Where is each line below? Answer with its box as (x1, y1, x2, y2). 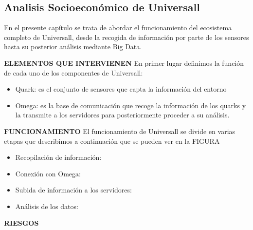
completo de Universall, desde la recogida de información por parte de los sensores (4, 32, 249, 42)
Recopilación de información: (15, 152, 102, 162)
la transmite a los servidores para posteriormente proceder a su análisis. (15, 110, 230, 120)
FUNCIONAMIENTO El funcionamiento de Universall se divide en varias (4, 126, 235, 136)
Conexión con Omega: (15, 168, 81, 178)
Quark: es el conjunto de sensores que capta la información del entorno (15, 84, 227, 94)
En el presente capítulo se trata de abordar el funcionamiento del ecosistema (4, 22, 232, 33)
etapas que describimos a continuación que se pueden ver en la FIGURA (4, 135, 220, 146)
